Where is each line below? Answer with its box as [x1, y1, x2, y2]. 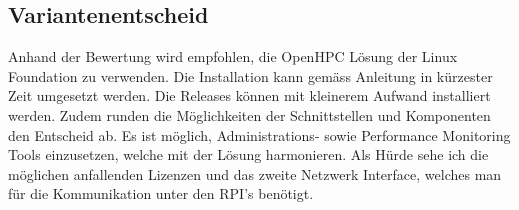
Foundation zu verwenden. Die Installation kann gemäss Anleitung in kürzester [8, 65, 493, 86]
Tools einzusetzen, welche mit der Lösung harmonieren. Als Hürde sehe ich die [8, 144, 489, 165]
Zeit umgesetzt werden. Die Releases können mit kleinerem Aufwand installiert [8, 85, 491, 106]
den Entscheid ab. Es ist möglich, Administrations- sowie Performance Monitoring [8, 124, 511, 145]
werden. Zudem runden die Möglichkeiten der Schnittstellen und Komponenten [8, 104, 491, 125]
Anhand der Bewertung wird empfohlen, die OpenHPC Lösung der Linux [8, 46, 458, 67]
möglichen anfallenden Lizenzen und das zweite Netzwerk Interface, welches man [8, 163, 502, 184]
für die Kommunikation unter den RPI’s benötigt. [8, 183, 314, 204]
